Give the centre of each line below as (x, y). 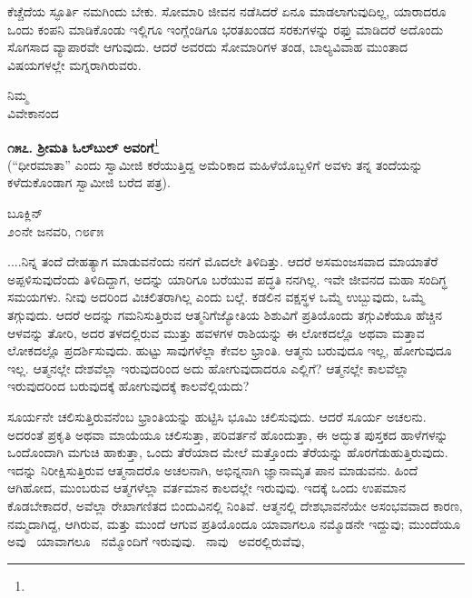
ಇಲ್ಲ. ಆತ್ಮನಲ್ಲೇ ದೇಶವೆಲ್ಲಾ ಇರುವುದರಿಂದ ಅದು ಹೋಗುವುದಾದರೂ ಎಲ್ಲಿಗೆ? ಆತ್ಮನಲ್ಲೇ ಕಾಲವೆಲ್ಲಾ (208, 368)
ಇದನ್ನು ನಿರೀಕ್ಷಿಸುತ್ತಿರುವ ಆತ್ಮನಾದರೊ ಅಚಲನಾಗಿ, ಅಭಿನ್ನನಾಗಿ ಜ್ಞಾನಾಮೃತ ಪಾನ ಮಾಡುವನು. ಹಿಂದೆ (213, 469)
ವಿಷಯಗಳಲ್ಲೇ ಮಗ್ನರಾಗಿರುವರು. (74, 64)
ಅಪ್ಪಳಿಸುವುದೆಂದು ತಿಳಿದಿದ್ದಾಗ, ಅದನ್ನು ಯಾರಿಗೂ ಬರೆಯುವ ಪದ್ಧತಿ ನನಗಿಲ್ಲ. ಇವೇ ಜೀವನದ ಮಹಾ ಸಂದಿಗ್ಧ (227, 279)
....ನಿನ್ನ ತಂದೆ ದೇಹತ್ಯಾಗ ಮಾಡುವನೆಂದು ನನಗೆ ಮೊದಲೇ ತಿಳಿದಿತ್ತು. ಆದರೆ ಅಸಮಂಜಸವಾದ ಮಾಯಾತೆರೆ (223, 261)
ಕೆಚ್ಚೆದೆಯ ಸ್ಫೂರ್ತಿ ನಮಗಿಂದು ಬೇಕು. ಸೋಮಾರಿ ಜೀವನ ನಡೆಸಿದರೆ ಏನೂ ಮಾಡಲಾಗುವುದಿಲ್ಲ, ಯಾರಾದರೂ (227, 11)
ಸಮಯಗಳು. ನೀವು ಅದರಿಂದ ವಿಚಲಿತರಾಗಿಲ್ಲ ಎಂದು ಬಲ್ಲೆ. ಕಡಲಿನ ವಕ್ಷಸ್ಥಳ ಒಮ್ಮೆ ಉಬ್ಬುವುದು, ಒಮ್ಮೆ (216, 297)
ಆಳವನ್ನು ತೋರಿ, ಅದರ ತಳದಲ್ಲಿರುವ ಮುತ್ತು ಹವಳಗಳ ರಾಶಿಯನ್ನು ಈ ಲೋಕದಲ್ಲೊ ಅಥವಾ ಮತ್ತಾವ (216, 332)
